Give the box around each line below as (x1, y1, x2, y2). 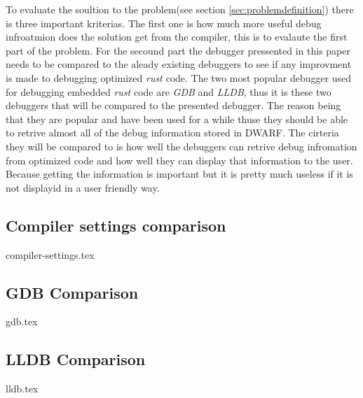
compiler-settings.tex (6, 247, 95, 262)
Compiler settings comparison (6, 214, 226, 236)
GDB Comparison (6, 281, 139, 303)
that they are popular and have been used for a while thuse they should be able (6, 111, 348, 126)
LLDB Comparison (6, 348, 146, 370)
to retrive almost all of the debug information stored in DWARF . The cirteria (6, 125, 339, 140)
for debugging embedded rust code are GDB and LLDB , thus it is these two (6, 84, 331, 99)
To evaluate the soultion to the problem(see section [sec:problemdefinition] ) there (6, 2, 354, 16)
